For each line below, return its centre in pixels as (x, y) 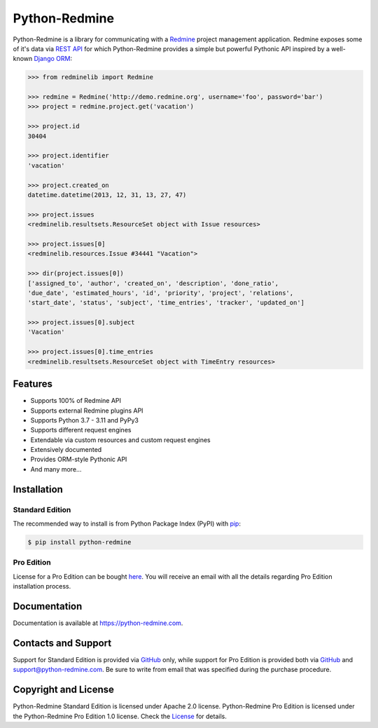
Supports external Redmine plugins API (87, 411)
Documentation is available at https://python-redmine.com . (98, 623)
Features (33, 384)
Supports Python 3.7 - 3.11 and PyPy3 (85, 420)
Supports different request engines (81, 430)
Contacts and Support (62, 643)
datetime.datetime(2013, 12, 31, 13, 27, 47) (107, 195)
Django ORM (52, 59)
